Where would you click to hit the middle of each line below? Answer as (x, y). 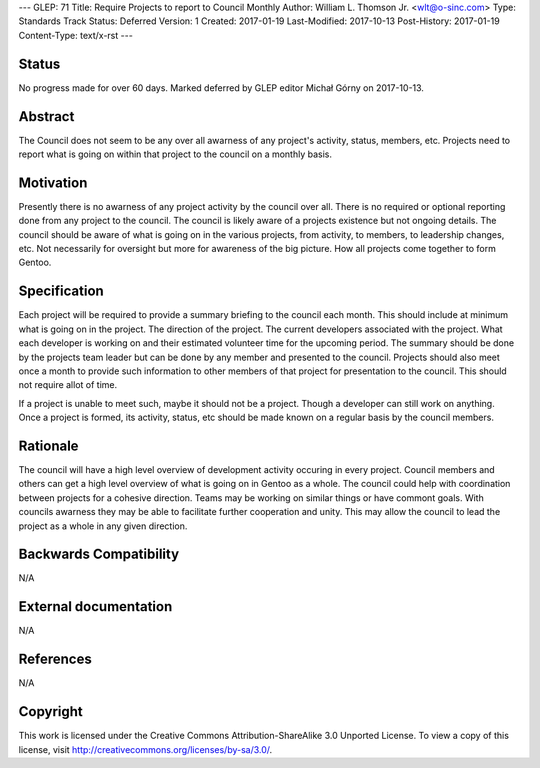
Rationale (48, 445)
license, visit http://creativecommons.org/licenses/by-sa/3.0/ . (145, 749)
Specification (61, 291)
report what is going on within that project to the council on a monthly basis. (175, 154)
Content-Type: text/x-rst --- (76, 35)
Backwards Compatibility (99, 554)
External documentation (95, 606)
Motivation (53, 182)
